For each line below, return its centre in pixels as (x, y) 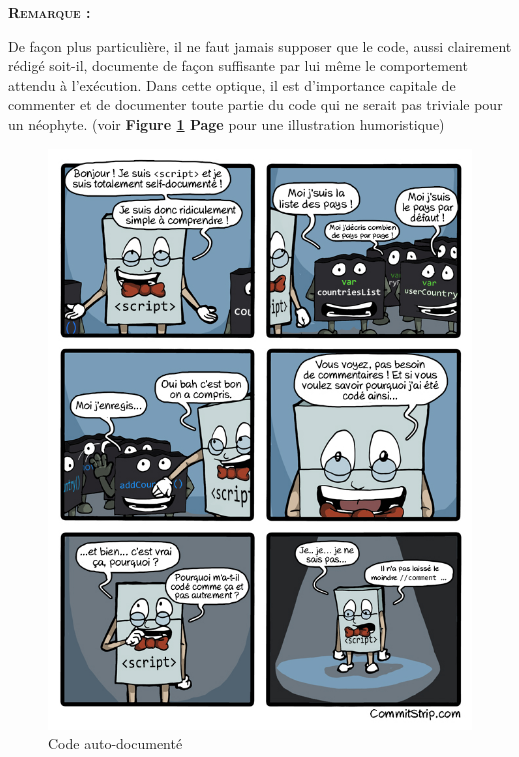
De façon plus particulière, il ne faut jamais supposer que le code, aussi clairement (260, 45)
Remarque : (49, 12)
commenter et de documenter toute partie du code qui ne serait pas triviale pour (255, 104)
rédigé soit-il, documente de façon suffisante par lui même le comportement (238, 65)
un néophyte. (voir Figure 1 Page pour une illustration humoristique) (226, 123)
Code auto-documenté (115, 743)
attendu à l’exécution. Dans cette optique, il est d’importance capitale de (232, 84)
